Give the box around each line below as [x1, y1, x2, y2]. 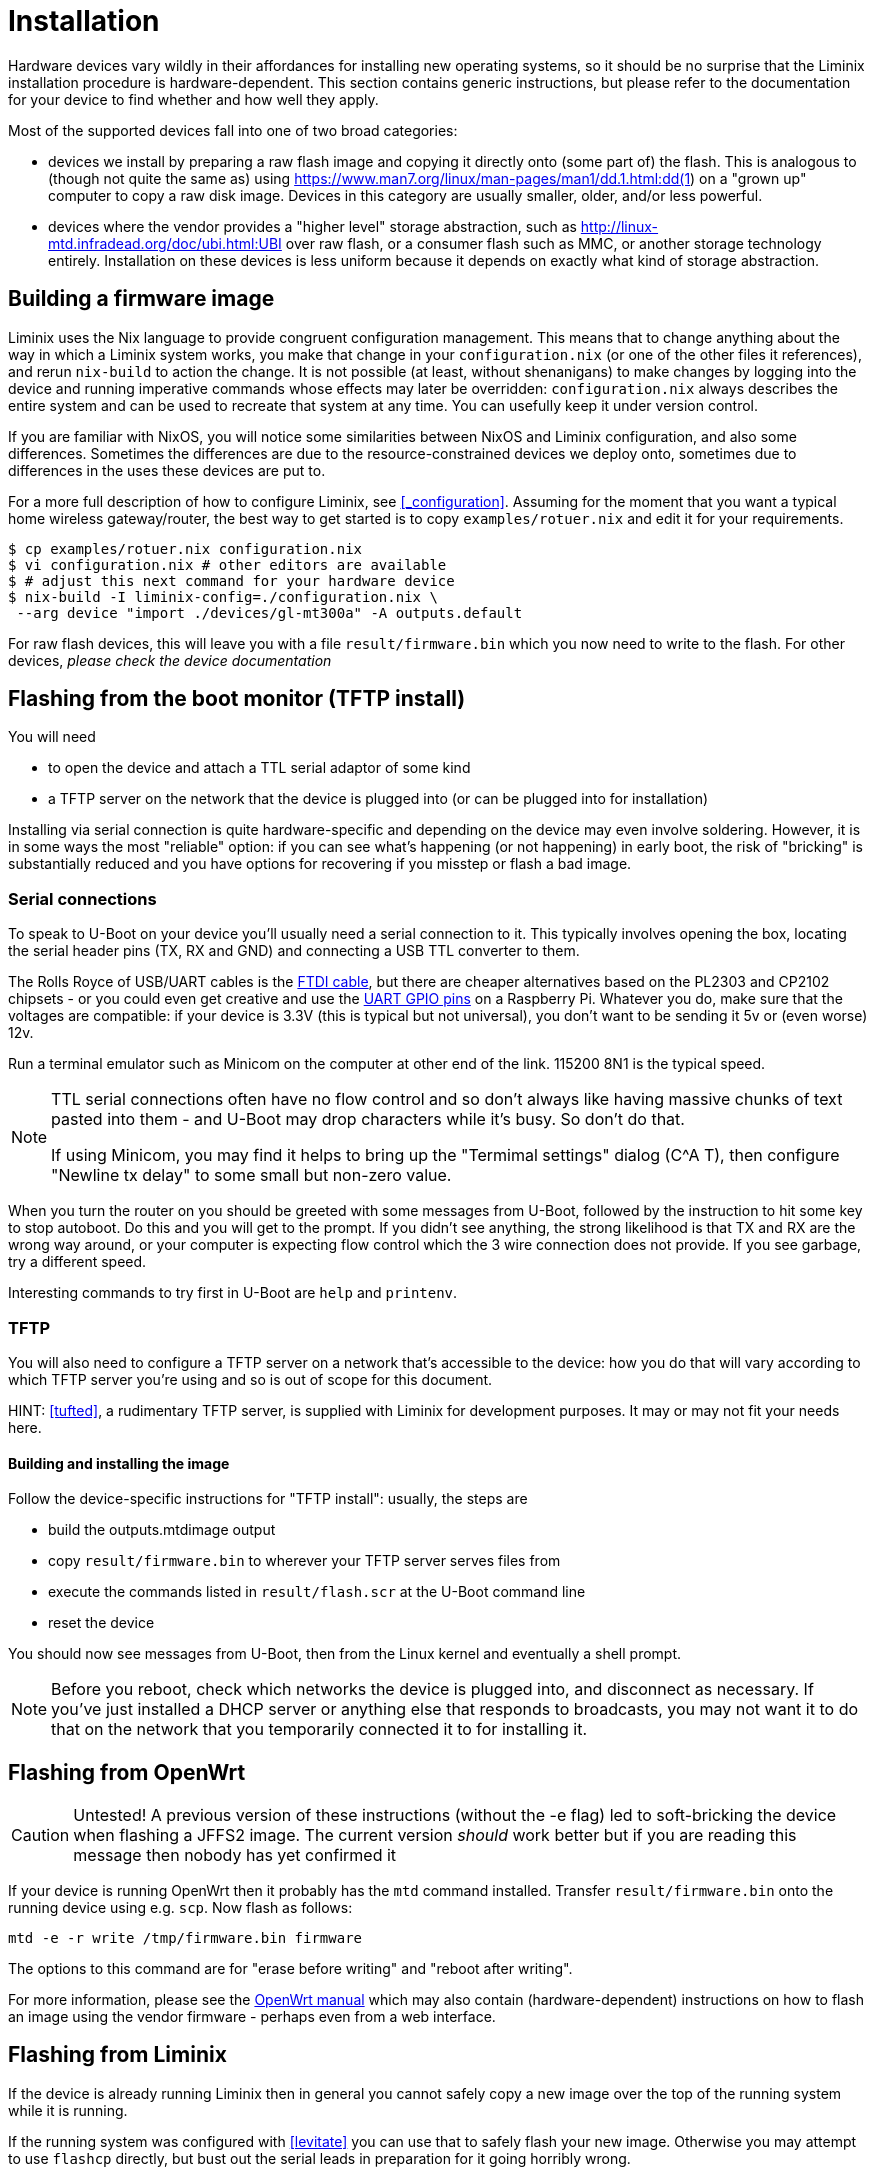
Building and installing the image [8, 1454, 230, 1472]
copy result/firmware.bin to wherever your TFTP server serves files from [48, 1552, 561, 1570]
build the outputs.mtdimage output [48, 1521, 276, 1539]
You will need [8, 728, 96, 746]
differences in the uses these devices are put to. [8, 461, 326, 479]
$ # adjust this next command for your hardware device [8, 572, 455, 589]
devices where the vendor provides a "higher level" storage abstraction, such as [48, 217, 577, 235]
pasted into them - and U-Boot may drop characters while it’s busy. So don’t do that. [51, 1109, 685, 1130]
